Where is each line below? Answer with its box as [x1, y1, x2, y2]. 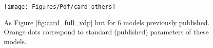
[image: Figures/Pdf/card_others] [4, 3, 116, 10]
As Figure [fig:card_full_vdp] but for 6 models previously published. [4, 17, 210, 27]
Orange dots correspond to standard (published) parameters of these [4, 27, 209, 37]
